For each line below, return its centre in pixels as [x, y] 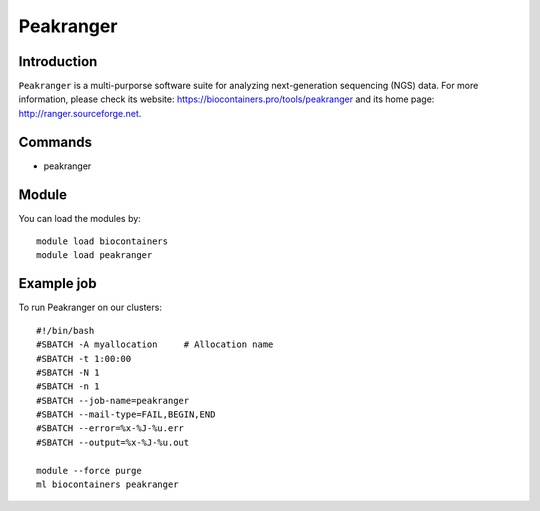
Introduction [58, 61]
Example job [57, 283]
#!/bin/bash [65, 330]
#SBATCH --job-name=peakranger [113, 400]
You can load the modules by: [80, 218]
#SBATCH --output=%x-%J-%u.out [113, 442]
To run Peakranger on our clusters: [90, 307]
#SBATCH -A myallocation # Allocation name [155, 344]
